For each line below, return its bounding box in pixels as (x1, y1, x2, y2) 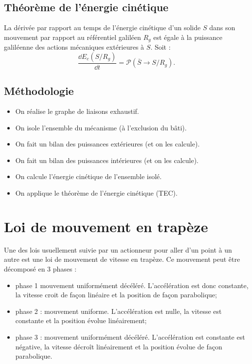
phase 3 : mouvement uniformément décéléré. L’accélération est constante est (15, 331, 245, 342)
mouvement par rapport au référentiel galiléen (4, 32, 141, 42)
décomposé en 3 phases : (4, 263, 77, 273)
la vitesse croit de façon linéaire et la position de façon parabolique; (15, 290, 217, 300)
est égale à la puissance (153, 32, 222, 42)
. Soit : (150, 42, 171, 52)
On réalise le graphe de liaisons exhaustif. (15, 106, 139, 116)
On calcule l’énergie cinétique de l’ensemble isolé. (15, 171, 162, 182)
